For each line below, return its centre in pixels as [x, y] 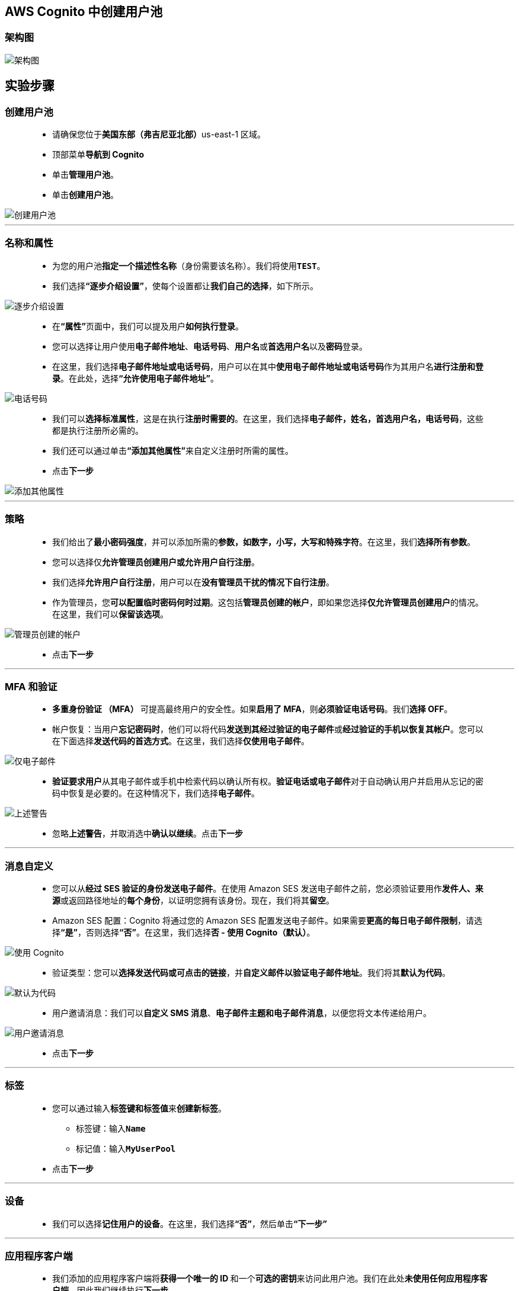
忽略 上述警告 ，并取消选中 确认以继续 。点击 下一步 [148, 834]
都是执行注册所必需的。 [98, 430]
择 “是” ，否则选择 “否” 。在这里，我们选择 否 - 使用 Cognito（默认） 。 [184, 933]
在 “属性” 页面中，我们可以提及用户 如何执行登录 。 [148, 326]
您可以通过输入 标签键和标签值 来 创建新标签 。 [139, 1108]
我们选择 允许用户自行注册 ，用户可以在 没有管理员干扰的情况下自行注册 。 [193, 582]
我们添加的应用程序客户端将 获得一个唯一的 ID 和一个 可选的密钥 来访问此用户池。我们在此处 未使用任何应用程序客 [270, 1279]
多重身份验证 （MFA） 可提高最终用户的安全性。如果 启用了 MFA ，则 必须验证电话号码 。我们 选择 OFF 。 [252, 709]
